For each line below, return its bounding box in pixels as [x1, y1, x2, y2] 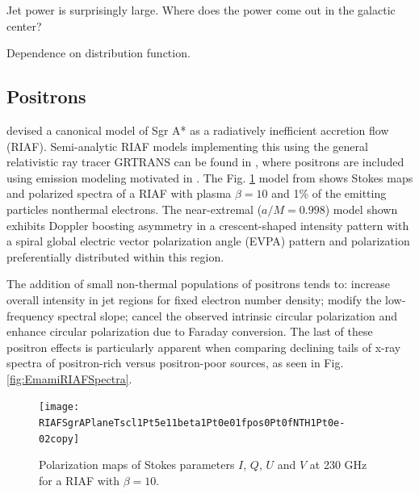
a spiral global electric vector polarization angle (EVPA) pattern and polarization [6, 232, 410, 249]
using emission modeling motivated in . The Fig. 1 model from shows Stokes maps [6, 169, 413, 186]
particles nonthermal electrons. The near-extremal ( [6, 200, 262, 217]
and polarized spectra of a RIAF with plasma [6, 185, 232, 202]
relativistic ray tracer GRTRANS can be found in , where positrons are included [6, 153, 404, 170]
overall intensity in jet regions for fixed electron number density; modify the [6, 291, 382, 308]
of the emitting [312, 185, 387, 202]
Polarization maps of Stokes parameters [39, 456, 235, 473]
